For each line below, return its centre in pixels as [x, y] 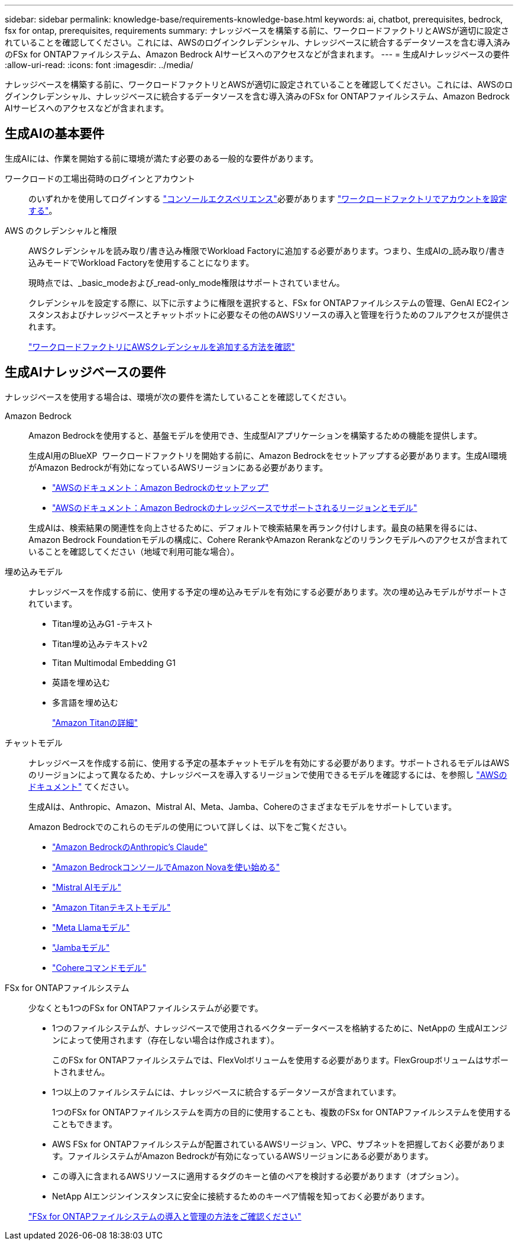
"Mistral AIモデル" [87, 887]
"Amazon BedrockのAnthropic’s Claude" [130, 847]
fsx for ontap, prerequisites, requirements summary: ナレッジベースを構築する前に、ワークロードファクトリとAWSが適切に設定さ [257, 30]
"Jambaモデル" [81, 947]
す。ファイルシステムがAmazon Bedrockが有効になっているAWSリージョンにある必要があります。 [243, 1156]
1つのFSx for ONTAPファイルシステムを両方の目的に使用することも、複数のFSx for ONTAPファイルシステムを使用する [282, 1112]
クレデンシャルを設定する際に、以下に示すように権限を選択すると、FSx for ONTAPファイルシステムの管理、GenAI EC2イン [269, 303]
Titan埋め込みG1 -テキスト [103, 623]
